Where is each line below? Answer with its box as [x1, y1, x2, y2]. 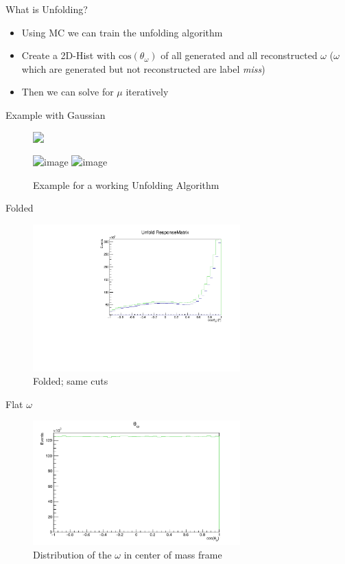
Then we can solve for [21, 84, 114, 99]
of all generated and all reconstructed [160, 48, 318, 63]
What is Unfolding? [5, 2, 88, 16]
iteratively [126, 84, 169, 99]
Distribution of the [33, 548, 112, 561]
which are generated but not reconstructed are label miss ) [21, 61, 265, 76]
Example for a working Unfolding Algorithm [33, 177, 219, 192]
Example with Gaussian [5, 107, 106, 122]
